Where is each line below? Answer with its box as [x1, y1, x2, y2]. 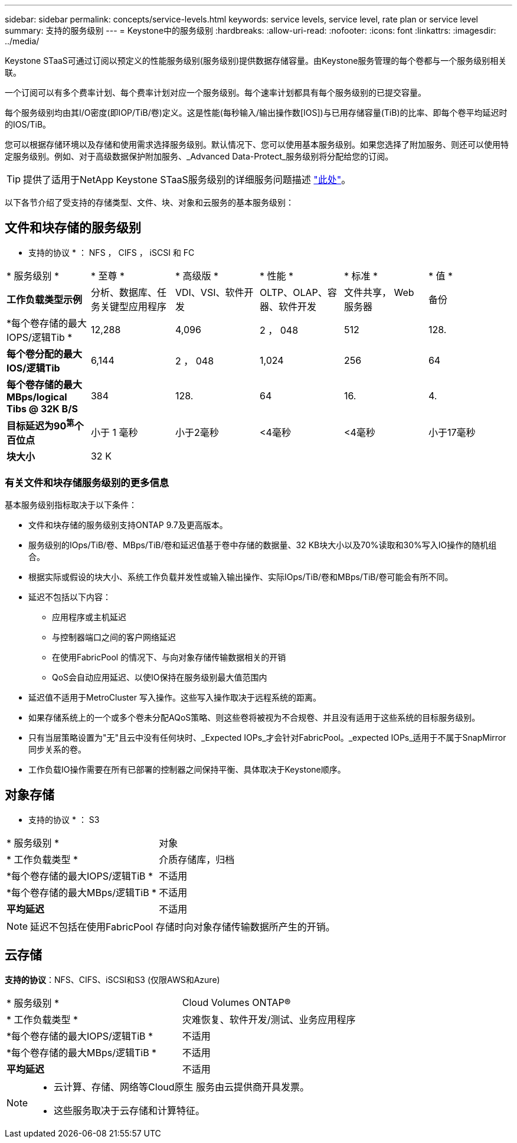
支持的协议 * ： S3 [28, 814, 100, 825]
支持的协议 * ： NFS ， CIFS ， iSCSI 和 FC [28, 247, 195, 258]
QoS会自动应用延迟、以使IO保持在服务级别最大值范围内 [52, 672, 267, 682]
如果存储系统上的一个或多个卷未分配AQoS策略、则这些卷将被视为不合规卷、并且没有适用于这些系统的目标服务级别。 [28, 712, 480, 722]
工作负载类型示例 [6, 293, 83, 305]
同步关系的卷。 [28, 744, 86, 754]
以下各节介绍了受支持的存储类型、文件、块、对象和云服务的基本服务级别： [5, 197, 294, 207]
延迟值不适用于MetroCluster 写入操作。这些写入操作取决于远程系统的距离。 [28, 692, 321, 702]
